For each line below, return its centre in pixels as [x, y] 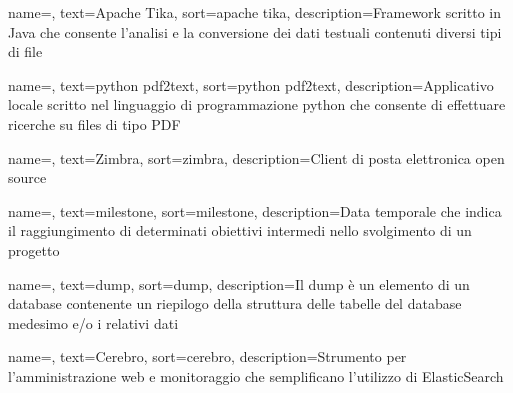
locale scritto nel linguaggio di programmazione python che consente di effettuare [257, 104]
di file [25, 51]
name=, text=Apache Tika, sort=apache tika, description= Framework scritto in [254, 12]
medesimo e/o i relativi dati [93, 322]
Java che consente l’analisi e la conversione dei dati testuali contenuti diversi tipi [255, 31]
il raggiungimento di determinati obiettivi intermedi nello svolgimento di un [240, 230]
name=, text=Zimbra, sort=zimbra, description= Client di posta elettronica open [256, 157]
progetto [34, 249]
